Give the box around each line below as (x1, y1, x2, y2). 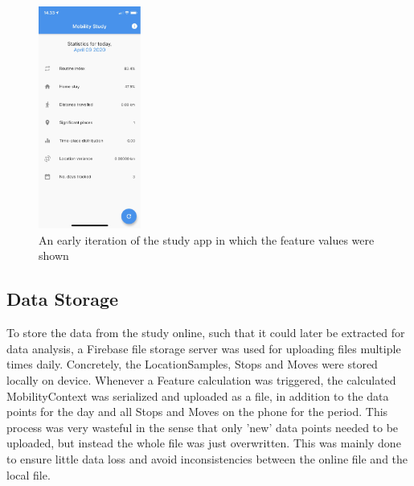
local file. (6, 466, 51, 483)
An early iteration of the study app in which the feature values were (39, 231, 375, 248)
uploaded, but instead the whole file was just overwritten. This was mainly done (6, 435, 401, 451)
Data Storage (6, 286, 119, 311)
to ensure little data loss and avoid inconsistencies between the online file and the (6, 450, 408, 467)
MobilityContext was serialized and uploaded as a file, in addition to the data (6, 387, 389, 404)
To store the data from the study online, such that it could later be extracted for (6, 324, 405, 341)
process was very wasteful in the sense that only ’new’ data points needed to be (6, 418, 399, 435)
